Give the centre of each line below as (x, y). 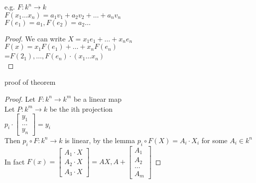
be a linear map (98, 98)
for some (214, 140)
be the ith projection (81, 108)
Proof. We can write (35, 38)
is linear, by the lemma (100, 140)
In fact (15, 161)
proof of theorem (30, 82)
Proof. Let (20, 98)
